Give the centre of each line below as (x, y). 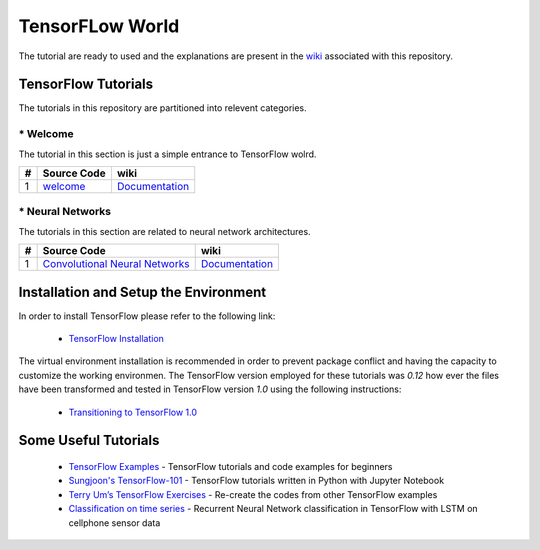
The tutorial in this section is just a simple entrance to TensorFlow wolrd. (167, 154)
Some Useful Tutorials (89, 440)
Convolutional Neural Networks (116, 264)
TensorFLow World (99, 26)
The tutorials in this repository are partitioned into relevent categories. (162, 108)
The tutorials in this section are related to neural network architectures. (164, 231)
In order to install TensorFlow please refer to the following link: (147, 316)
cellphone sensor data (114, 522)
